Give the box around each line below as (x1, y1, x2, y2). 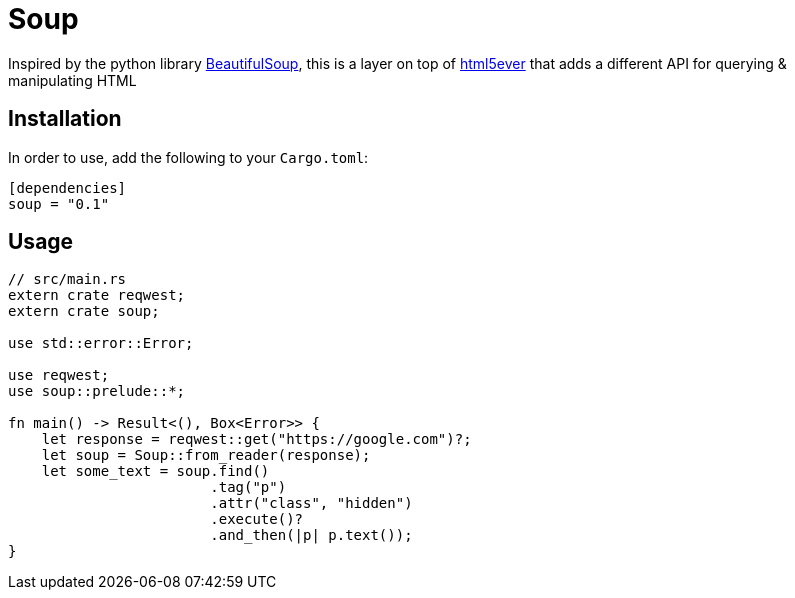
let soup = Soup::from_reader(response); (41, 447, 371, 464)
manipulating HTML (8, 71, 137, 89)
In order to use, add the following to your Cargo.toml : (8, 148, 369, 166)
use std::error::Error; (8, 335, 194, 352)
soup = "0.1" (8, 195, 110, 212)
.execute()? (210, 511, 304, 528)
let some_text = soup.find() (41, 463, 270, 480)
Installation (8, 106, 122, 132)
